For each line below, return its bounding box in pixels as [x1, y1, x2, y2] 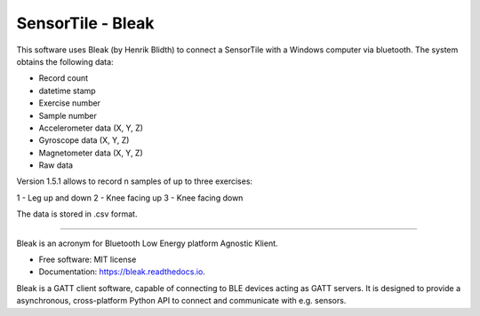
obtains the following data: [16, 56, 115, 67]
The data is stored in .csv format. [16, 209, 138, 219]
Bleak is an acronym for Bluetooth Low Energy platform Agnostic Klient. [16, 238, 279, 249]
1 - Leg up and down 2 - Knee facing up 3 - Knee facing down [16, 192, 244, 203]
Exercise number [38, 98, 101, 108]
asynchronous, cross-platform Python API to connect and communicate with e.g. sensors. [16, 296, 347, 306]
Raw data [38, 160, 74, 170]
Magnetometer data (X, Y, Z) [38, 147, 144, 158]
